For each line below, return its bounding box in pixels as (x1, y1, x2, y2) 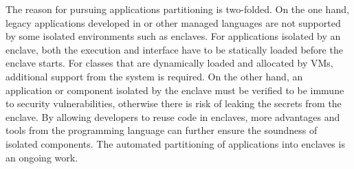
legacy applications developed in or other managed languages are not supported (5, 15, 341, 30)
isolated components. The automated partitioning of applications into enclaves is (5, 136, 345, 150)
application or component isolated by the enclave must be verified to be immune (5, 82, 344, 97)
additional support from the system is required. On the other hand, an (5, 69, 303, 83)
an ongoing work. (5, 150, 78, 164)
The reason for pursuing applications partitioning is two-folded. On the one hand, (5, 2, 349, 16)
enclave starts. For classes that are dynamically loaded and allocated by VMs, (5, 56, 333, 70)
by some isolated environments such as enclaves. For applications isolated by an (5, 29, 341, 43)
